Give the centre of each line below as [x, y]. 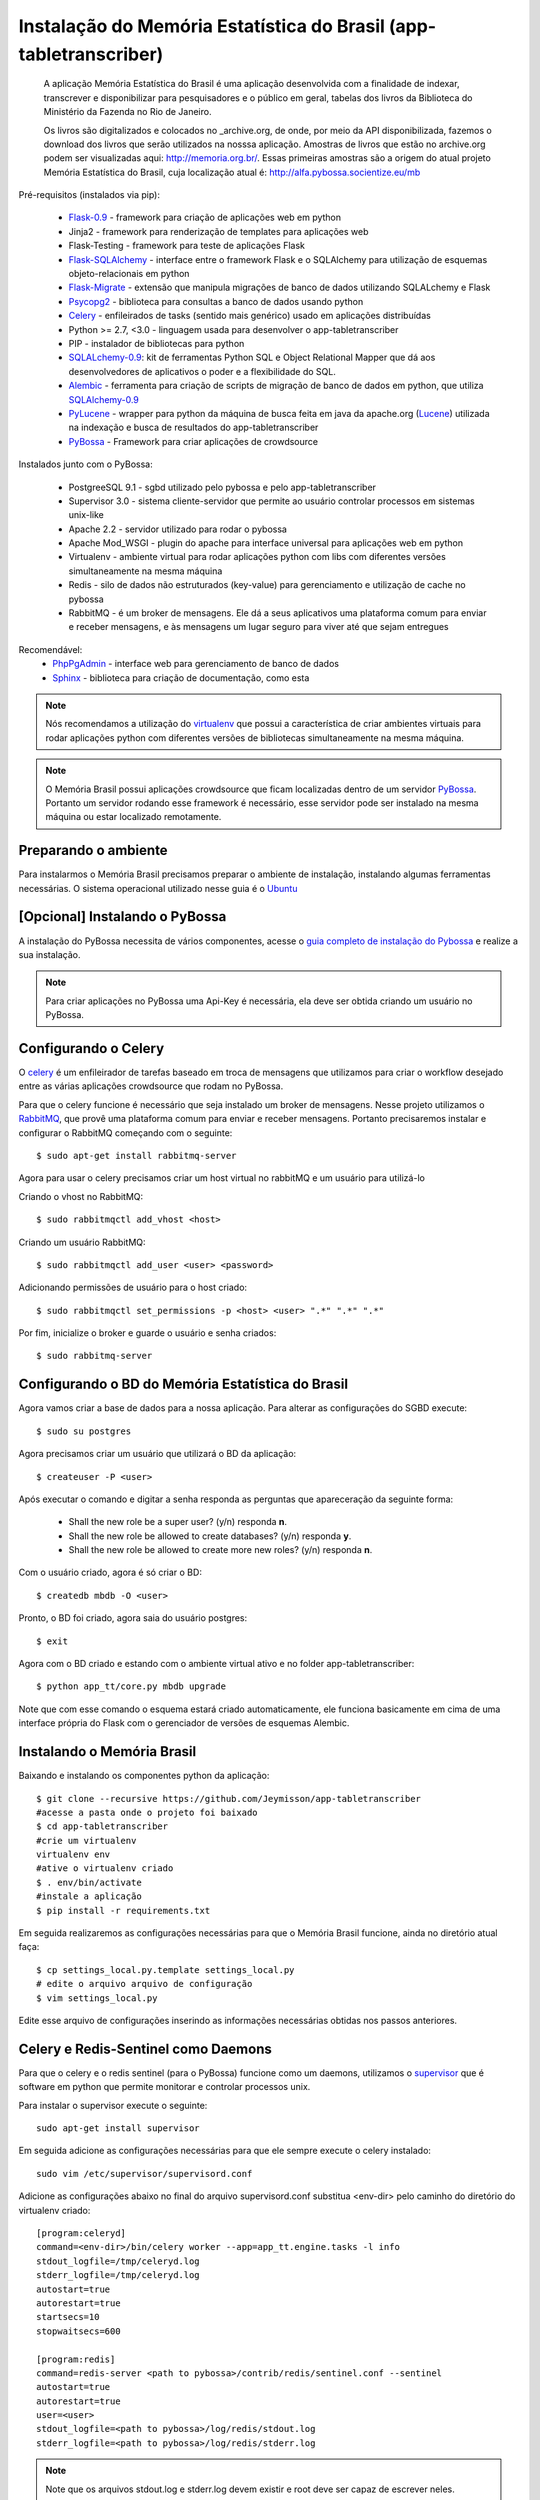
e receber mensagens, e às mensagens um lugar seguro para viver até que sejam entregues [258, 627]
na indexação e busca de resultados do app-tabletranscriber [193, 427]
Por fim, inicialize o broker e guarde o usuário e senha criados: [147, 1333]
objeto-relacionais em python [129, 274]
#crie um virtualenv [86, 1840]
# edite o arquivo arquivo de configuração [144, 1984]
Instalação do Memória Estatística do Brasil [201, 26]
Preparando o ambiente [93, 850]
